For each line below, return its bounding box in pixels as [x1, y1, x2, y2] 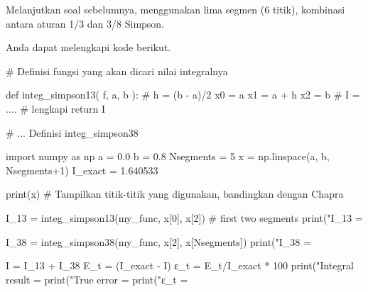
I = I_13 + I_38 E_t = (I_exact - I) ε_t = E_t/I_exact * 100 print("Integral [6, 258, 354, 273]
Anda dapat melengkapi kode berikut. [6, 40, 171, 55]
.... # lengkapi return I [6, 101, 106, 116]
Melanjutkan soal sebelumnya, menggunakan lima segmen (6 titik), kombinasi [6, 2, 345, 16]
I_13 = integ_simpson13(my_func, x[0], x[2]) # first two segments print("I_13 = [6, 210, 363, 225]
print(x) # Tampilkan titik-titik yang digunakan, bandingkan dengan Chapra [6, 186, 344, 201]
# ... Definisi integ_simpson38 [6, 125, 139, 140]
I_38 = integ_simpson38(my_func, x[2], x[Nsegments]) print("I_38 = [6, 234, 311, 249]
